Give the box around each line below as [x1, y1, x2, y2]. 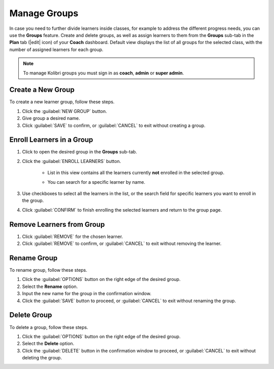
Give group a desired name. [22, 115, 80, 121]
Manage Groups [9, 8, 79, 19]
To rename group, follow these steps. [9, 267, 87, 273]
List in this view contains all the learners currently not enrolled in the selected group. [47, 170, 225, 176]
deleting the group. [22, 355, 62, 361]
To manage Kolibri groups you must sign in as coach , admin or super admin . [23, 70, 184, 76]
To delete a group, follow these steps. [9, 324, 88, 330]
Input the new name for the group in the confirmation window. [22, 291, 152, 297]
